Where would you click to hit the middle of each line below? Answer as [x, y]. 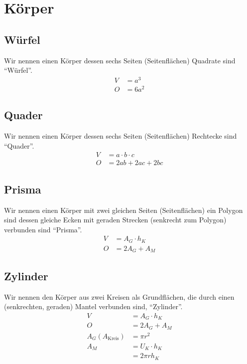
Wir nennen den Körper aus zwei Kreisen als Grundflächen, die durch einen [119, 296]
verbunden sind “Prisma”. [43, 229]
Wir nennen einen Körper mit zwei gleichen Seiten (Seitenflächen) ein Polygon [123, 210]
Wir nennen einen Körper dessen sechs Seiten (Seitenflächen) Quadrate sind [120, 60]
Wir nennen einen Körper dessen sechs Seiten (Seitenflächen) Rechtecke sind [121, 136]
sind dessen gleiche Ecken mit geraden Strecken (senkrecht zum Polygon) [115, 220]
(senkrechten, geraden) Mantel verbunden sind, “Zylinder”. [93, 306]
